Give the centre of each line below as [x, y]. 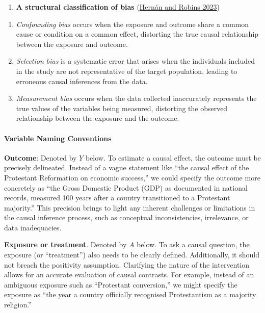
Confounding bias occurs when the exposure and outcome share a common [132, 24]
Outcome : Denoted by [41, 157]
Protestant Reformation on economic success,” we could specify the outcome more [132, 177]
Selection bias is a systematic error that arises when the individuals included [136, 61]
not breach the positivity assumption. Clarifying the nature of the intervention [127, 264]
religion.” [18, 305]
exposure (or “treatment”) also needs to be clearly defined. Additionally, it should [132, 255]
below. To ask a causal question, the [193, 244]
